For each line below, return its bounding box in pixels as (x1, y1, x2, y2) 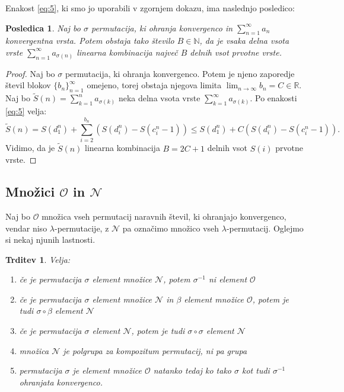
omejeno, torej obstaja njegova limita (87, 79, 222, 91)
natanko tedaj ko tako (153, 364, 231, 377)
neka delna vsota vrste (118, 92, 200, 104)
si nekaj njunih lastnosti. (5, 233, 95, 246)
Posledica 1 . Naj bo (5, 21, 81, 34)
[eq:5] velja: (5, 105, 47, 117)
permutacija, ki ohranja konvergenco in (91, 21, 233, 34)
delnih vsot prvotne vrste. (190, 46, 282, 58)
